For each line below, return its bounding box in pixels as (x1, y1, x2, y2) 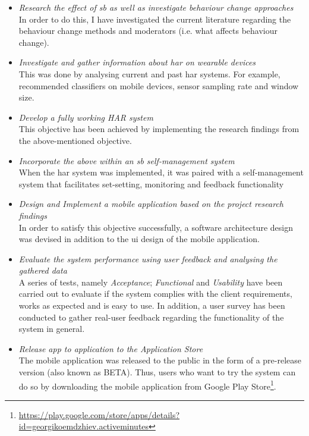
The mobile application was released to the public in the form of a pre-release (18, 354, 301, 366)
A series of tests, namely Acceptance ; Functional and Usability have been (18, 275, 283, 288)
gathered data (18, 264, 67, 277)
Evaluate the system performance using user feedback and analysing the (18, 252, 278, 265)
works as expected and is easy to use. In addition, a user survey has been (18, 299, 285, 312)
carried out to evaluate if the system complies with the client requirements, (18, 287, 292, 300)
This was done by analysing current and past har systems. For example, (18, 67, 280, 80)
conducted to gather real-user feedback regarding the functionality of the (18, 310, 284, 323)
